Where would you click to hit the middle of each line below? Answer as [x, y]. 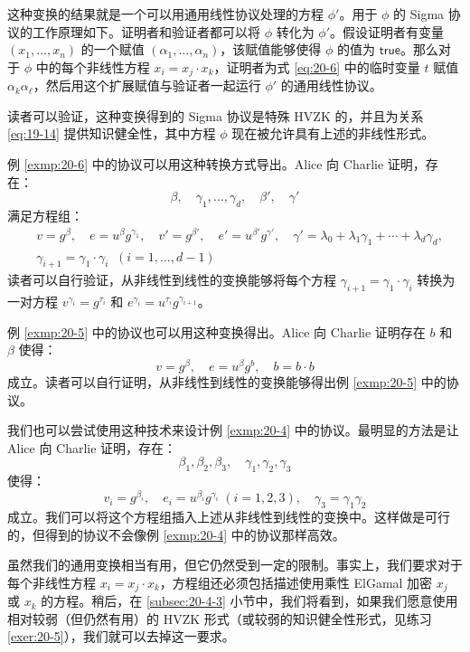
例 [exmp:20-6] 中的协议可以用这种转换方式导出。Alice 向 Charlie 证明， [216, 164]
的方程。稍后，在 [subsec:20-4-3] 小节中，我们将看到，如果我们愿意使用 [249, 601]
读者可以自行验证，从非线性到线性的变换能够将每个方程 [172, 280]
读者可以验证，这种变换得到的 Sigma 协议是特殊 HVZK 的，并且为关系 [216, 115]
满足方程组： [45, 215]
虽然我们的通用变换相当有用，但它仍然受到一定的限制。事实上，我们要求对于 [235, 565]
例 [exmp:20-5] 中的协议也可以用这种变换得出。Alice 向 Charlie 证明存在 [216, 331]
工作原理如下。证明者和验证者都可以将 [146, 31]
